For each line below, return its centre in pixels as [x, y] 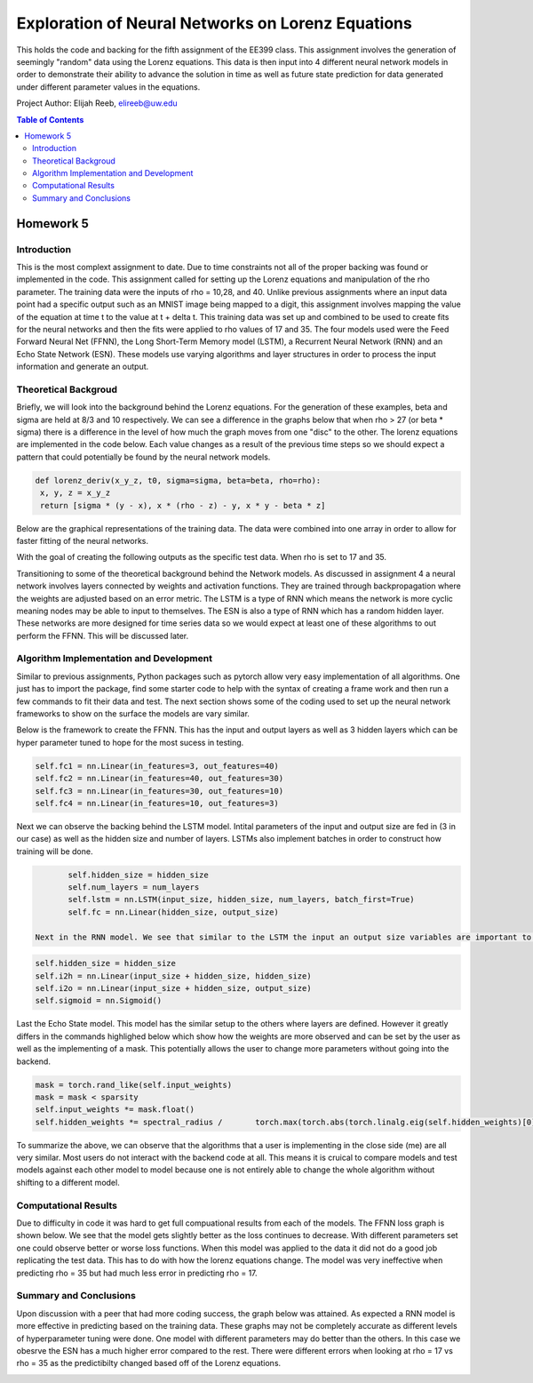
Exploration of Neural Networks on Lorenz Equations [214, 23]
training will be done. [55, 851]
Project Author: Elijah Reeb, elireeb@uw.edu [97, 103]
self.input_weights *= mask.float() [115, 1110]
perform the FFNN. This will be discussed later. [103, 636]
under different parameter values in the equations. [108, 87]
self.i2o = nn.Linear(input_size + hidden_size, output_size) [173, 988]
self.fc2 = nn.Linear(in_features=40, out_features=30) [159, 779]
